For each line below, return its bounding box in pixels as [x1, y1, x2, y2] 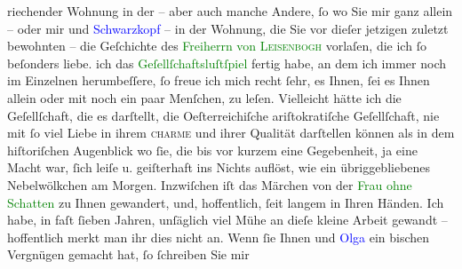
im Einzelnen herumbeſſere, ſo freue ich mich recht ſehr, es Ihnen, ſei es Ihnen [7, 71, 430, 90]
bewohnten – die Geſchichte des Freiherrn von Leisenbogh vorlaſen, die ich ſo [7, 36, 426, 55]
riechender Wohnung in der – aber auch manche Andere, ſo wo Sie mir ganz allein [7, 2, 453, 20]
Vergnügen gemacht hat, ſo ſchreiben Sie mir [7, 245, 250, 264]
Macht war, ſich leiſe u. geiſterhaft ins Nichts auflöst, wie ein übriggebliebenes [7, 158, 431, 177]
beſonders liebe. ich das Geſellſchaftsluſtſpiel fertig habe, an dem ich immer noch [7, 53, 446, 72]
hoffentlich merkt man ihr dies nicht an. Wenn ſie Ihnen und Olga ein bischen [7, 227, 430, 246]
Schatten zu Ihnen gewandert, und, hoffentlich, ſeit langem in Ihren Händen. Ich [7, 193, 444, 211]
